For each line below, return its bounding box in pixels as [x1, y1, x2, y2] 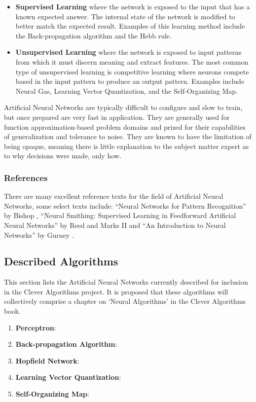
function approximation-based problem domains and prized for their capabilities [4, 121, 246, 132]
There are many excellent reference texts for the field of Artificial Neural [4, 191, 223, 201]
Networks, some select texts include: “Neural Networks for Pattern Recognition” [4, 200, 246, 211]
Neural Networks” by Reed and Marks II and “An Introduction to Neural [4, 219, 226, 230]
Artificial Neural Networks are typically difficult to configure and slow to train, [4, 102, 243, 112]
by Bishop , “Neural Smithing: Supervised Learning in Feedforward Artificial [4, 210, 236, 220]
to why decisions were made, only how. [4, 150, 121, 161]
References [4, 171, 48, 183]
